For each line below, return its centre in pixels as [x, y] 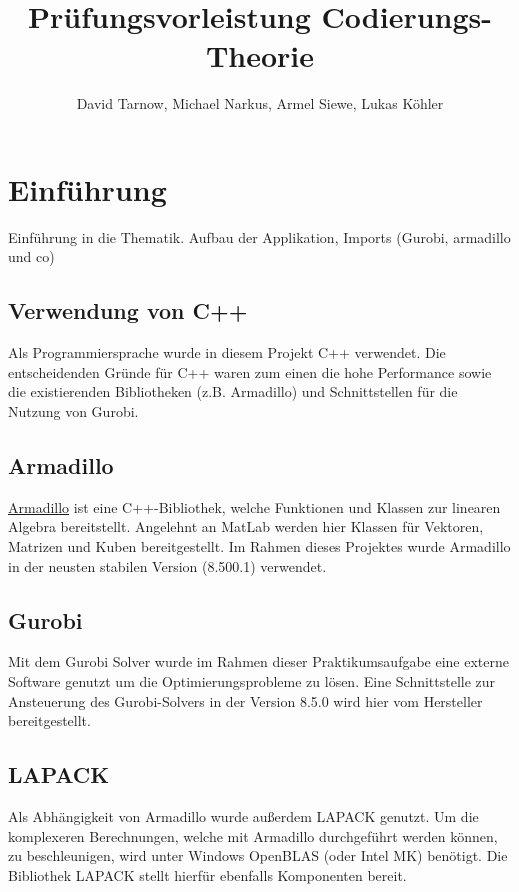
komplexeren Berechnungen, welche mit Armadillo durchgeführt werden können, [253, 835]
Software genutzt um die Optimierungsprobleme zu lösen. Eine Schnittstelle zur [252, 680]
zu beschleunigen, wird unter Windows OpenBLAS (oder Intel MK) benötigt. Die [258, 855]
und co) [31, 256]
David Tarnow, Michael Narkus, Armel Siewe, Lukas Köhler [260, 103]
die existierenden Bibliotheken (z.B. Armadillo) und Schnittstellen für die [233, 391]
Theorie [260, 55]
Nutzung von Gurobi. [73, 411]
